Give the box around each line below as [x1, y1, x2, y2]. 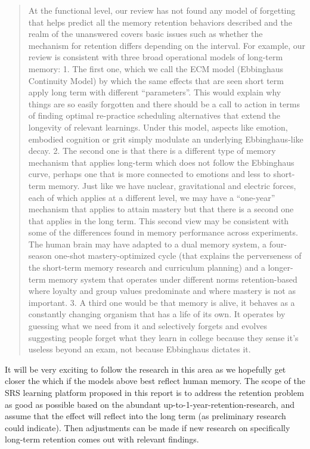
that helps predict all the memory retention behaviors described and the [28, 16, 293, 28]
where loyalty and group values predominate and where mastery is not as [28, 284, 296, 297]
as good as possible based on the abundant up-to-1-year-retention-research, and [5, 398, 294, 410]
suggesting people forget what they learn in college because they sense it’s [28, 331, 299, 343]
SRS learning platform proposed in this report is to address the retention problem [5, 386, 304, 398]
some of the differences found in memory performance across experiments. [28, 226, 298, 239]
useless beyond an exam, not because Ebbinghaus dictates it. [28, 343, 251, 355]
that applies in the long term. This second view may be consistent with [28, 214, 289, 227]
